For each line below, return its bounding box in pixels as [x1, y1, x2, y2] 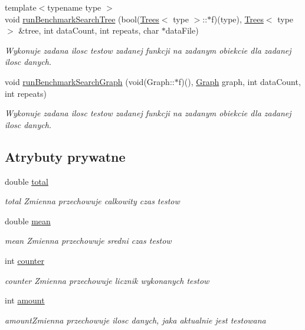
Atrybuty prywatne [5, 147, 126, 165]
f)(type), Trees [211, 12, 264, 25]
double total [5, 175, 48, 187]
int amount [5, 294, 45, 306]
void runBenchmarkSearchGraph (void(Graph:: [5, 75, 175, 87]
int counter [5, 254, 44, 266]
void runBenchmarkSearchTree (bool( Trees [5, 12, 159, 25]
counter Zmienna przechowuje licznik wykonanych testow [5, 274, 209, 286]
